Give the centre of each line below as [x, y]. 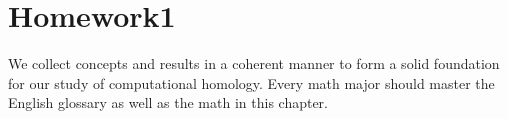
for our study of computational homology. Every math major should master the [251, 82]
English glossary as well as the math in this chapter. [168, 102]
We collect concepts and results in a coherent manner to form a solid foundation [254, 63]
